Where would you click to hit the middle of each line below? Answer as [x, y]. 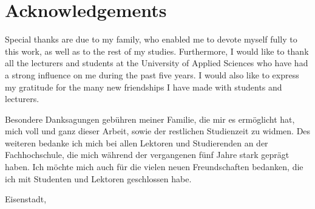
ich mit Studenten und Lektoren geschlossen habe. [98, 178]
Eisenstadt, [26, 199]
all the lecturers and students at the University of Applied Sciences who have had [157, 63]
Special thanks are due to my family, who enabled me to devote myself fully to [151, 39]
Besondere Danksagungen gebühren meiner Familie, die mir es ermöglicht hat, [150, 119]
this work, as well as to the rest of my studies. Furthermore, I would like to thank [157, 51]
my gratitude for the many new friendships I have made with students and [144, 87]
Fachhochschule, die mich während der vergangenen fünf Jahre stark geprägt [147, 155]
